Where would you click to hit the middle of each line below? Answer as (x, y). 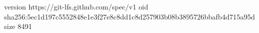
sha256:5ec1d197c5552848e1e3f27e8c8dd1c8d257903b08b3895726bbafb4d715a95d (130, 16)
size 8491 (18, 26)
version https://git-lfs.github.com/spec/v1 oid (76, 6)
